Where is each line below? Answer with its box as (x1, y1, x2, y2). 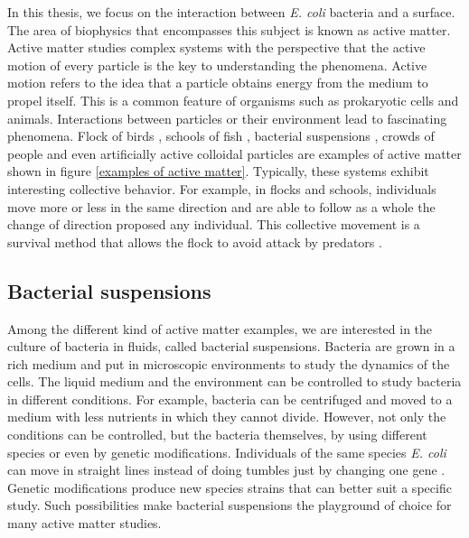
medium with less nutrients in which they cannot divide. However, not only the (7, 407, 446, 426)
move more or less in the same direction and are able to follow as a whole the (7, 197, 436, 216)
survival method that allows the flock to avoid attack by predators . (7, 232, 382, 251)
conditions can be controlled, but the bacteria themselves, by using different (7, 425, 427, 444)
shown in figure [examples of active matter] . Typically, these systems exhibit (7, 162, 429, 181)
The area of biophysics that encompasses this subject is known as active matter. (7, 20, 451, 39)
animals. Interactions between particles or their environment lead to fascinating (7, 108, 447, 127)
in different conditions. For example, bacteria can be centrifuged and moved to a (7, 389, 453, 408)
